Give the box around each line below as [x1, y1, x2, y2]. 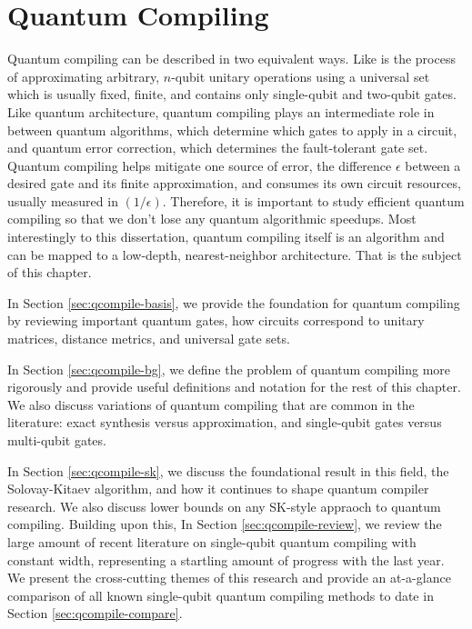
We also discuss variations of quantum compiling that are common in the [7, 394, 415, 414]
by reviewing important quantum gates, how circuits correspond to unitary [7, 311, 425, 330]
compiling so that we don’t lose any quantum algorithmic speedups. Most [7, 209, 417, 228]
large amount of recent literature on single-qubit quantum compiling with [7, 532, 417, 551]
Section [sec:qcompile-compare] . [7, 604, 183, 623]
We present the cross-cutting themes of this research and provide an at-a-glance [7, 568, 451, 587]
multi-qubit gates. [7, 431, 106, 449]
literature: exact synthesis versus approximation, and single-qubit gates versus [7, 413, 442, 432]
